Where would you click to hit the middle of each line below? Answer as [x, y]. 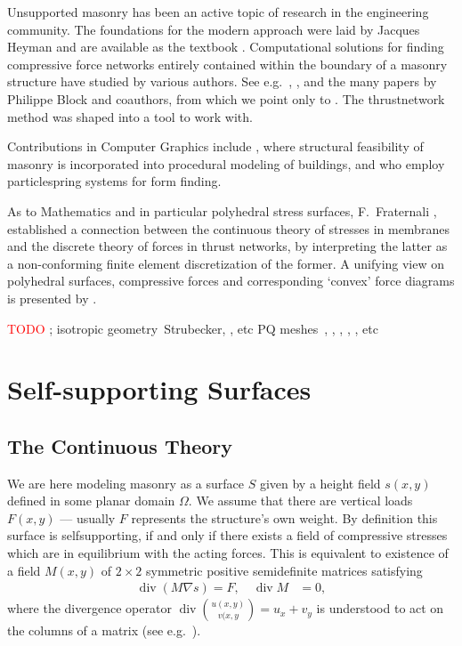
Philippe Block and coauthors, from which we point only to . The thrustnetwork [226, 98]
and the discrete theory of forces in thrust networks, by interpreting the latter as [227, 246]
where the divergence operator [89, 608]
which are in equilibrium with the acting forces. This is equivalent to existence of [228, 553]
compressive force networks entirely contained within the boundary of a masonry [227, 64]
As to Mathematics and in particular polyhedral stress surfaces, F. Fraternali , [222, 210]
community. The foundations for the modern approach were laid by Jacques [214, 29]
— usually [88, 517]
